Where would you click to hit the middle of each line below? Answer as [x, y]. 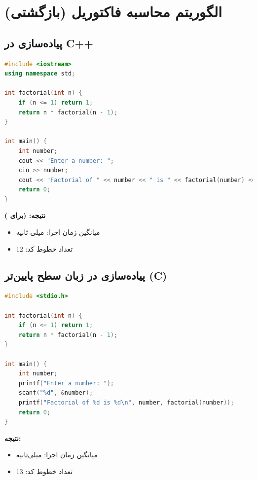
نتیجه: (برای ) [25, 215]
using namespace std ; [40, 74]
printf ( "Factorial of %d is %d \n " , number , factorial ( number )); [126, 403]
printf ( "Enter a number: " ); [66, 383]
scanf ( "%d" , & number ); [56, 393]
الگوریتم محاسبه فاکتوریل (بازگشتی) [113, 12]
